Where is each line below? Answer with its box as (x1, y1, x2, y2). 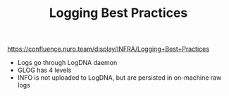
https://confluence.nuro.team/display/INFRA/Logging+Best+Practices (7, 44, 210, 54)
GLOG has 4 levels (17, 66, 72, 75)
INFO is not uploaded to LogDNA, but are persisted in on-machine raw (17, 73, 222, 82)
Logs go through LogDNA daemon (17, 59, 118, 67)
